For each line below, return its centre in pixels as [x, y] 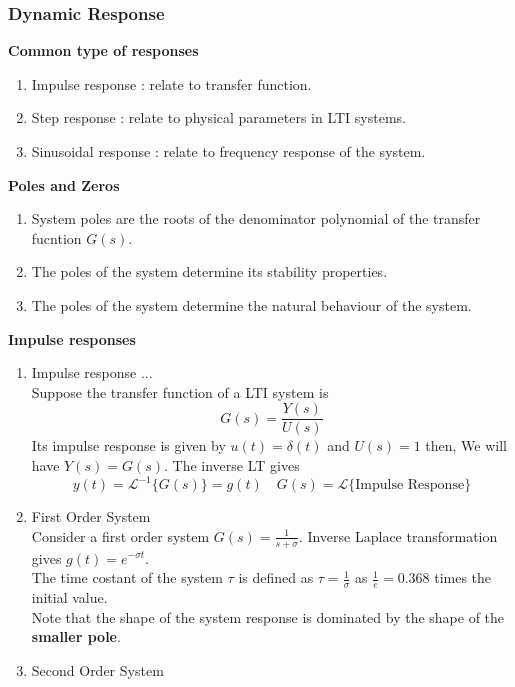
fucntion [56, 237]
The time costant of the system [127, 577]
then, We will [466, 445]
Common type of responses [103, 50]
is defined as [276, 577]
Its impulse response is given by [128, 445]
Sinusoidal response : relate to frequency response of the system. [228, 151]
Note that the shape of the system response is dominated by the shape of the [268, 616]
